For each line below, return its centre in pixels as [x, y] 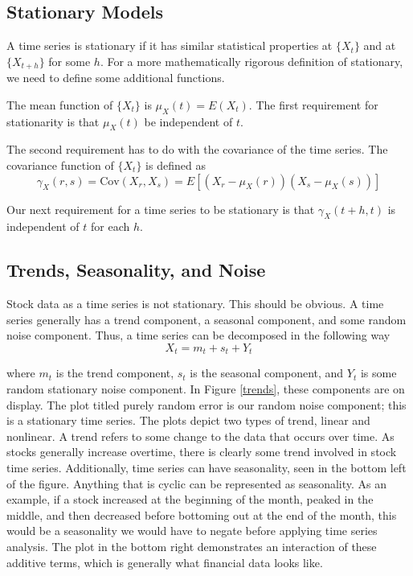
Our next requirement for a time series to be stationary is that [161, 209]
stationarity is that [53, 121]
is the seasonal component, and [267, 373]
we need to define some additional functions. [116, 78]
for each [110, 226]
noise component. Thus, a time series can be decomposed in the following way [198, 335]
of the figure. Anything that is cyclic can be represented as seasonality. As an [197, 483]
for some [70, 61]
